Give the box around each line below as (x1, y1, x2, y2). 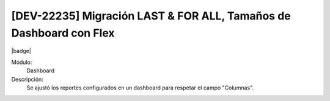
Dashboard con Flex (11, 26, 116, 40)
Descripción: (11, 75, 44, 83)
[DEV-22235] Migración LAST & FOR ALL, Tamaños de (11, 9, 291, 23)
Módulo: (11, 58, 32, 66)
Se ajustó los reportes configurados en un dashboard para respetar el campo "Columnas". (26, 84, 254, 91)
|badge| (11, 47, 32, 55)
